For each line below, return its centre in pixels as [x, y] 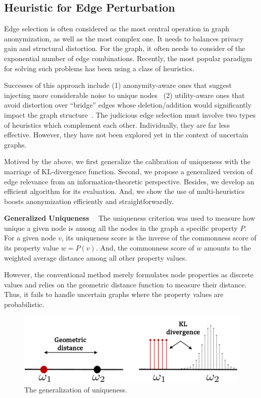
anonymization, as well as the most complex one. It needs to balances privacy [124, 38]
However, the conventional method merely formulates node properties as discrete [129, 275]
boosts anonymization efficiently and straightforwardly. [89, 201]
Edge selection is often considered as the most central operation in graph [117, 29]
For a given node [30, 238]
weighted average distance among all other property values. [96, 257]
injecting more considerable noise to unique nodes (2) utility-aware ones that [124, 95]
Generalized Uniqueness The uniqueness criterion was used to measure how [130, 218]
